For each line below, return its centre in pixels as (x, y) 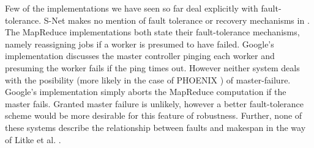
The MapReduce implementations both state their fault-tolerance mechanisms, (152, 32)
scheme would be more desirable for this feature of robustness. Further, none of (154, 115)
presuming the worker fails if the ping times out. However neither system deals (152, 67)
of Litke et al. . (33, 139)
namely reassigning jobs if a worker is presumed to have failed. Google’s (140, 44)
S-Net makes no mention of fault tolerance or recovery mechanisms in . (177, 20)
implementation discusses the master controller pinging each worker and (140, 56)
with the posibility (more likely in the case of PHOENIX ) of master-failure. (148, 79)
